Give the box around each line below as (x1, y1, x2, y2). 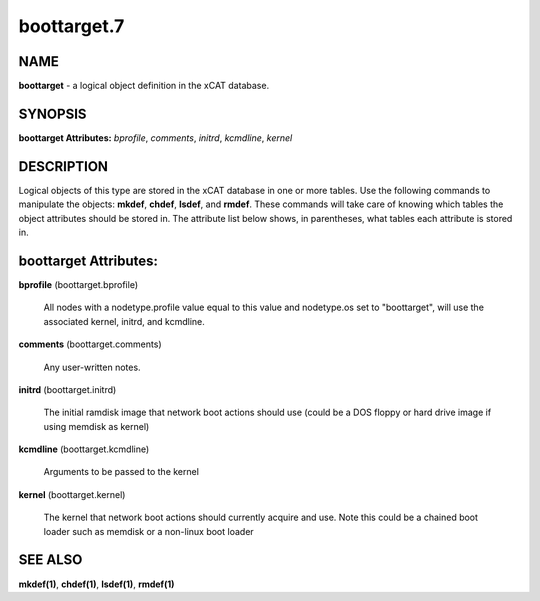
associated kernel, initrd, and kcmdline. (43, 315, 205, 327)
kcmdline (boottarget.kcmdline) (18, 443, 150, 455)
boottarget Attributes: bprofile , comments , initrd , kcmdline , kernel (18, 131, 293, 144)
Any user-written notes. (43, 361, 141, 373)
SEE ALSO (18, 551, 83, 569)
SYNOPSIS (18, 105, 87, 122)
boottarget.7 (18, 15, 125, 37)
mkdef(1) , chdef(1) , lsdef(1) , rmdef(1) (18, 578, 175, 590)
